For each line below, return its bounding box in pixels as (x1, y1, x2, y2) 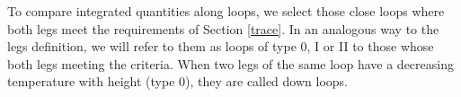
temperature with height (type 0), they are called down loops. (7, 72, 348, 91)
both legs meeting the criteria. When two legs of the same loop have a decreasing (7, 54, 454, 73)
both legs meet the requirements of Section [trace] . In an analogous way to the (7, 19, 439, 38)
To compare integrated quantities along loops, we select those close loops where (7, 2, 445, 20)
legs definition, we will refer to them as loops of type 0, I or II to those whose (7, 37, 434, 56)
